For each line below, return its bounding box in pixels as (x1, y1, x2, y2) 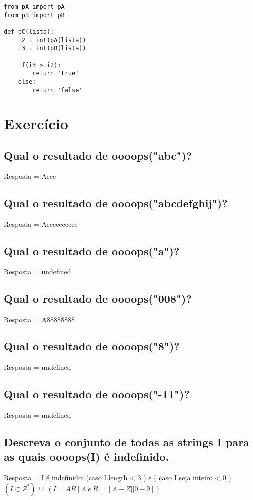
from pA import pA (4, 3, 65, 10)
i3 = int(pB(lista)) (18, 45, 86, 52)
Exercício (4, 113, 68, 134)
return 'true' (32, 70, 79, 77)
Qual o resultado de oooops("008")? (4, 291, 192, 306)
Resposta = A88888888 (4, 314, 75, 325)
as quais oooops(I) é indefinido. (4, 449, 169, 464)
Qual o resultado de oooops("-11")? (4, 386, 190, 401)
